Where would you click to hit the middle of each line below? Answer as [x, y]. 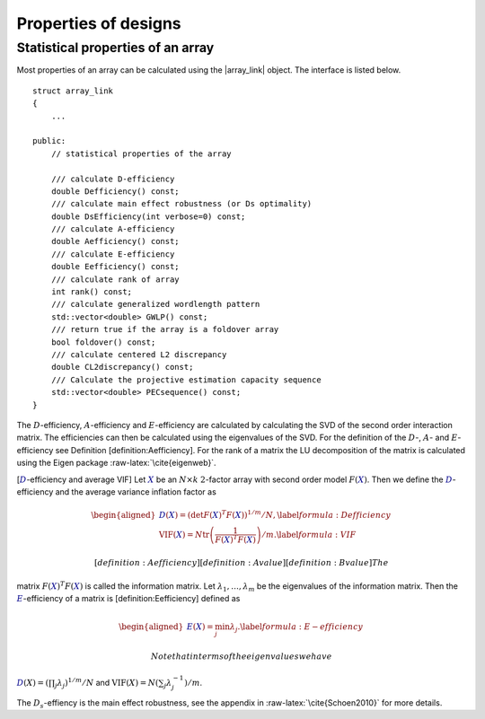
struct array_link [73, 91]
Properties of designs [99, 23]
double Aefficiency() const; [115, 241]
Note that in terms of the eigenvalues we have [241, 656]
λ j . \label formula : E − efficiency [296, 627]
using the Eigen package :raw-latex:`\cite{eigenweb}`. [116, 463]
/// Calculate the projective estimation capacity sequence [186, 380]
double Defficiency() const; [115, 191]
